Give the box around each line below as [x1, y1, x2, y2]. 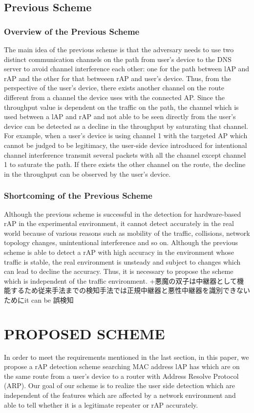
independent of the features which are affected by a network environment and [4, 390, 236, 400]
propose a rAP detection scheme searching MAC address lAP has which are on [4, 361, 240, 372]
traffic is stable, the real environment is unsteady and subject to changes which [4, 256, 241, 267]
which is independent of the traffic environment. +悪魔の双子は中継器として [4, 275, 237, 286]
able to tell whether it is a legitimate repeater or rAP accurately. [4, 399, 198, 410]
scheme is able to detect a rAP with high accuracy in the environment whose [4, 247, 234, 257]
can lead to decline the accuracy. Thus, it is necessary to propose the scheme [4, 266, 233, 276]
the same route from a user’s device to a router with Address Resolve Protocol [4, 371, 239, 381]
